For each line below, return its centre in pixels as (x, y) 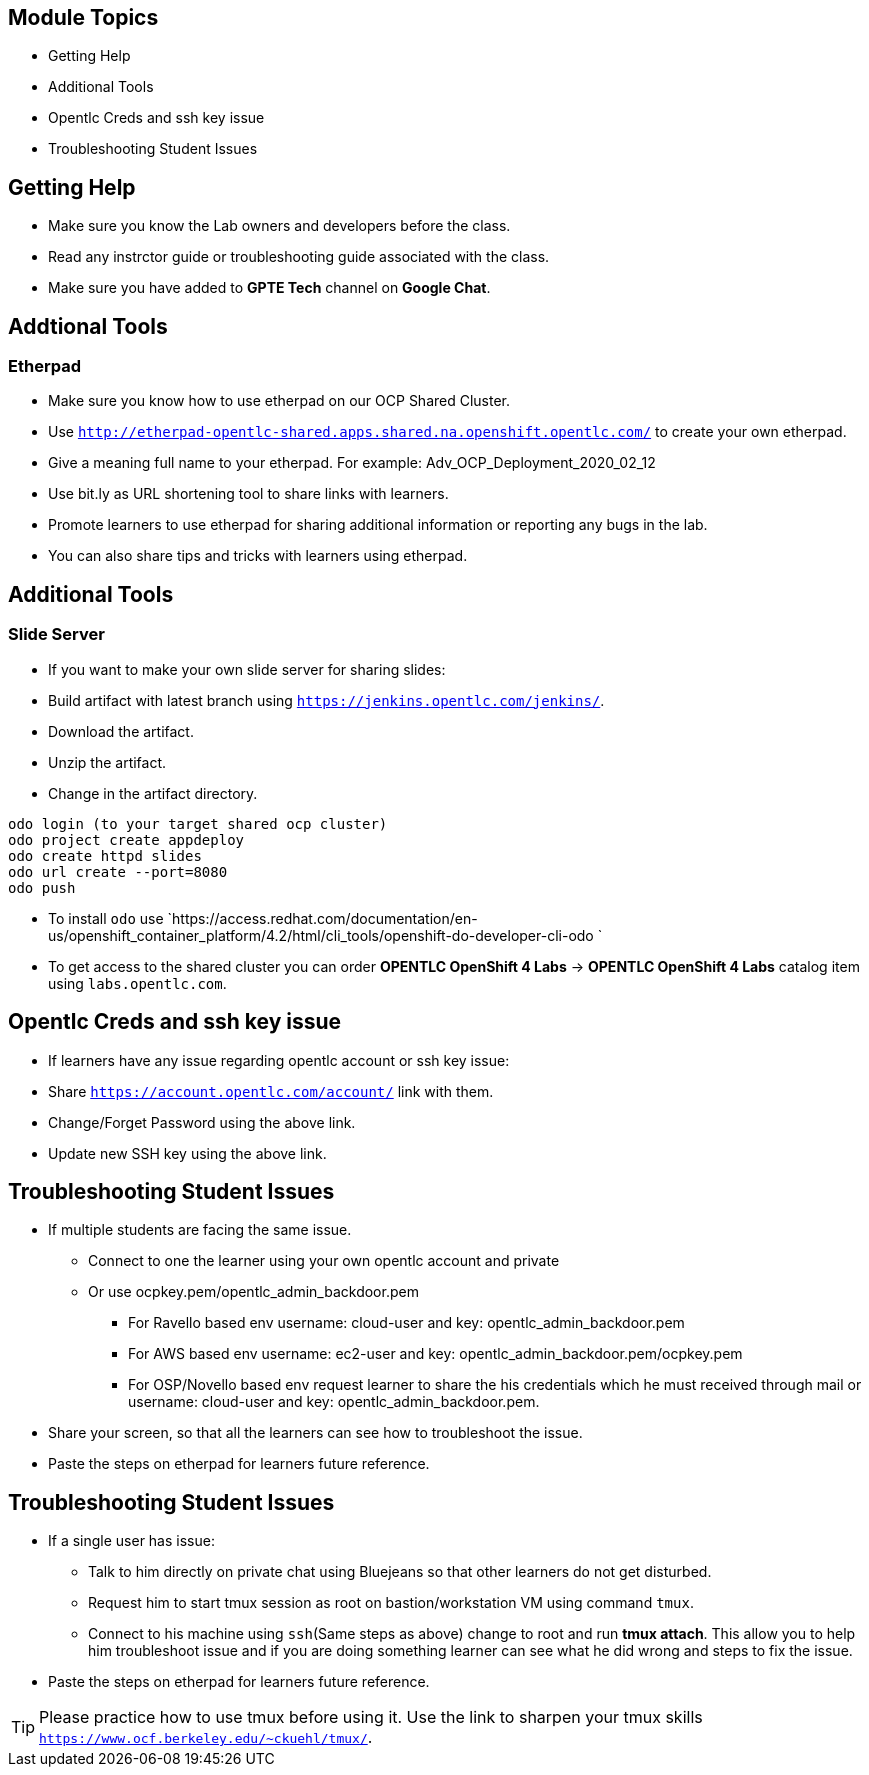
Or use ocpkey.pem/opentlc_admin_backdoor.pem (253, 1292)
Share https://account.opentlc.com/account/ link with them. (271, 1091)
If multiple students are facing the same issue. (200, 1230)
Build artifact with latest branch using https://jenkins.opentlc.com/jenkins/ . (326, 700)
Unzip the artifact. (107, 762)
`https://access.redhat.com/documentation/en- (322, 918)
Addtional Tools (88, 326)
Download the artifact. (121, 731)
